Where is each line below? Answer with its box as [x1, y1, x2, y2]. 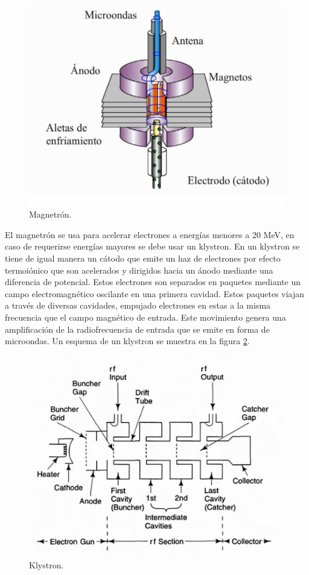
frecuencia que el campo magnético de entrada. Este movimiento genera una [5, 310, 286, 323]
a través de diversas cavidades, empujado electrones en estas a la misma [5, 299, 271, 312]
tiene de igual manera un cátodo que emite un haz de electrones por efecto [5, 251, 281, 264]
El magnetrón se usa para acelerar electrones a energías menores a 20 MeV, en [5, 228, 295, 240]
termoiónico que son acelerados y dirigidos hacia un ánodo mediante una [5, 263, 273, 276]
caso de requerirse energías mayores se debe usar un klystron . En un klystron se [5, 240, 300, 253]
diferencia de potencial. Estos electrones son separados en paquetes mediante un [5, 275, 301, 288]
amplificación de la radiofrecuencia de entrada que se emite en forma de [5, 322, 270, 335]
